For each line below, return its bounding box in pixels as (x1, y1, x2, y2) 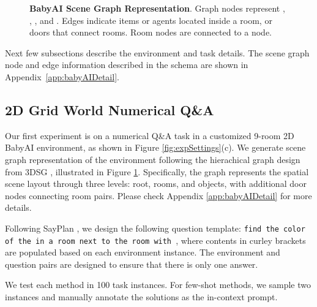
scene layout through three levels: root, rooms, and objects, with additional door (5, 177, 307, 190)
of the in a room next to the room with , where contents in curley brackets (5, 233, 306, 246)
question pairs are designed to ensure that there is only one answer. (5, 257, 258, 270)
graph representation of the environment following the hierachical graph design (5, 153, 300, 165)
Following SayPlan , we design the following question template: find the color (5, 221, 305, 234)
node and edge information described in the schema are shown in (5, 58, 248, 71)
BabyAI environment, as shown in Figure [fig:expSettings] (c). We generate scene (5, 141, 306, 154)
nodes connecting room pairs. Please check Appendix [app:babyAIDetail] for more (5, 189, 312, 202)
